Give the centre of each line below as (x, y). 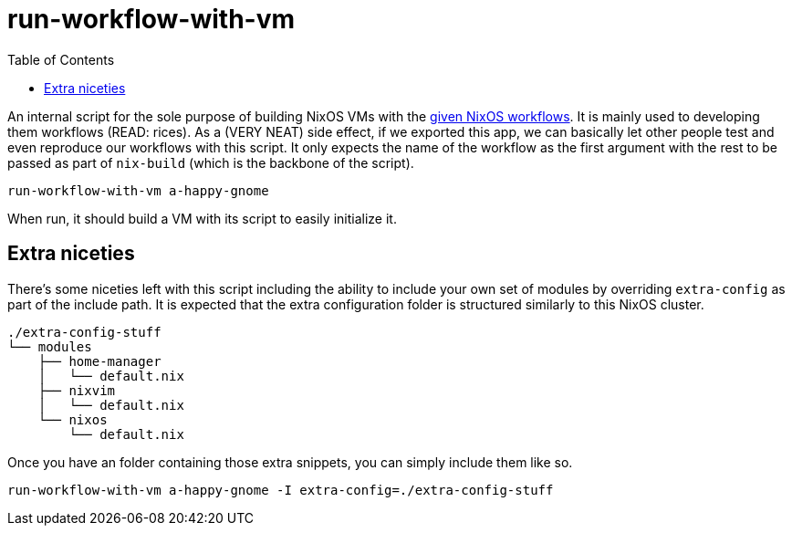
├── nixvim (77, 390)
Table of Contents (61, 59)
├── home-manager (99, 361)
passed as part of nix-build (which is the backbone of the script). (211, 162)
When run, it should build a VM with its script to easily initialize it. (202, 218)
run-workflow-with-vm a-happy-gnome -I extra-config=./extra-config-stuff (281, 490)
